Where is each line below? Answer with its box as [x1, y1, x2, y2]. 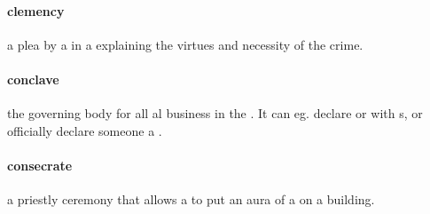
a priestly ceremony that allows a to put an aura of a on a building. [7, 190, 375, 209]
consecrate [7, 155, 73, 174]
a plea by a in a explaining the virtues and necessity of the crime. [7, 35, 364, 53]
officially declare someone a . [7, 121, 162, 139]
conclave [7, 69, 59, 88]
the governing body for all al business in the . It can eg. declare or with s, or [7, 104, 423, 123]
